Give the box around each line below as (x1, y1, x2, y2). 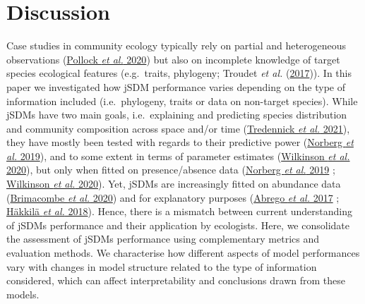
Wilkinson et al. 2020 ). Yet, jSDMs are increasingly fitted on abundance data (6, 176, 341, 191)
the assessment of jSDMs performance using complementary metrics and (6, 231, 320, 246)
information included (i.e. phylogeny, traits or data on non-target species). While (6, 93, 358, 108)
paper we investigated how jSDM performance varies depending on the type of (6, 79, 346, 94)
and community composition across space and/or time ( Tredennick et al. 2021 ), (6, 121, 350, 135)
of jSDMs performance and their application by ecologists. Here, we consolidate (6, 217, 349, 232)
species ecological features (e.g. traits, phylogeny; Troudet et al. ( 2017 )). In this (6, 66, 352, 80)
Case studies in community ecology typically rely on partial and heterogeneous (6, 38, 347, 53)
